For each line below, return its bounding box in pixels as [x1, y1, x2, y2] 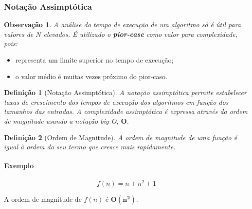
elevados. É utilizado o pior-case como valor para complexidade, [43, 29, 237, 39]
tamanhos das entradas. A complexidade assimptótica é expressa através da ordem [4, 106, 248, 116]
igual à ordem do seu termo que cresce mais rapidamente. [4, 142, 176, 152]
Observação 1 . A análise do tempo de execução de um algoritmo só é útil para [4, 19, 241, 30]
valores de [4, 29, 34, 39]
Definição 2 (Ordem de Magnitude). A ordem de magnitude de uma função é [4, 132, 237, 142]
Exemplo [4, 161, 34, 171]
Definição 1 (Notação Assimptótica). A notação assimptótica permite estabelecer [4, 87, 247, 97]
